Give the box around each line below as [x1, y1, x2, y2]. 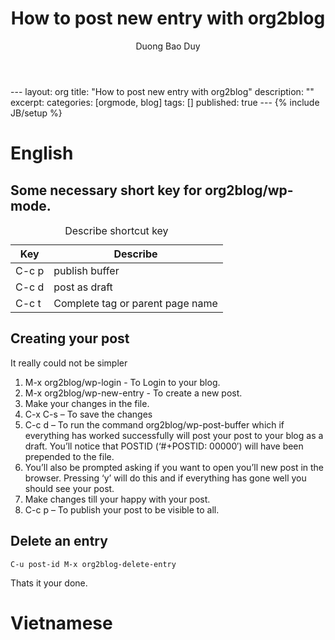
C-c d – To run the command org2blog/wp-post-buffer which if [24, 418, 285, 431]
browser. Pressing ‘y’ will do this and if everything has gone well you [24, 472, 307, 484]
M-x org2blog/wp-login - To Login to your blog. [24, 376, 221, 388]
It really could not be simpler [10, 357, 128, 369]
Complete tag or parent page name [53, 296, 218, 310]
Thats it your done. [10, 577, 88, 589]
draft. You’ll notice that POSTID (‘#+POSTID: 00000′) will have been [24, 440, 304, 452]
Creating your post [10, 330, 130, 347]
